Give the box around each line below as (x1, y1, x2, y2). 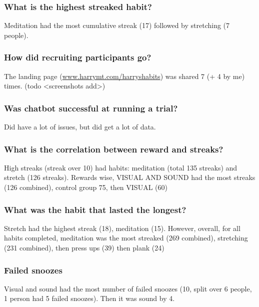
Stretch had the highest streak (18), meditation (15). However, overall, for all (4, 222, 240, 233)
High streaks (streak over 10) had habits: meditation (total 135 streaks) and (4, 162, 237, 172)
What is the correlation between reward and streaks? (4, 142, 223, 155)
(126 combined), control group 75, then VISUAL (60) (4, 182, 167, 192)
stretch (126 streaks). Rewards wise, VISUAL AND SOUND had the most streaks (4, 172, 255, 182)
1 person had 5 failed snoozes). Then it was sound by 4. (4, 293, 175, 303)
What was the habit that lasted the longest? (4, 203, 186, 215)
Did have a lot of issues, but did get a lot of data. (4, 121, 156, 132)
